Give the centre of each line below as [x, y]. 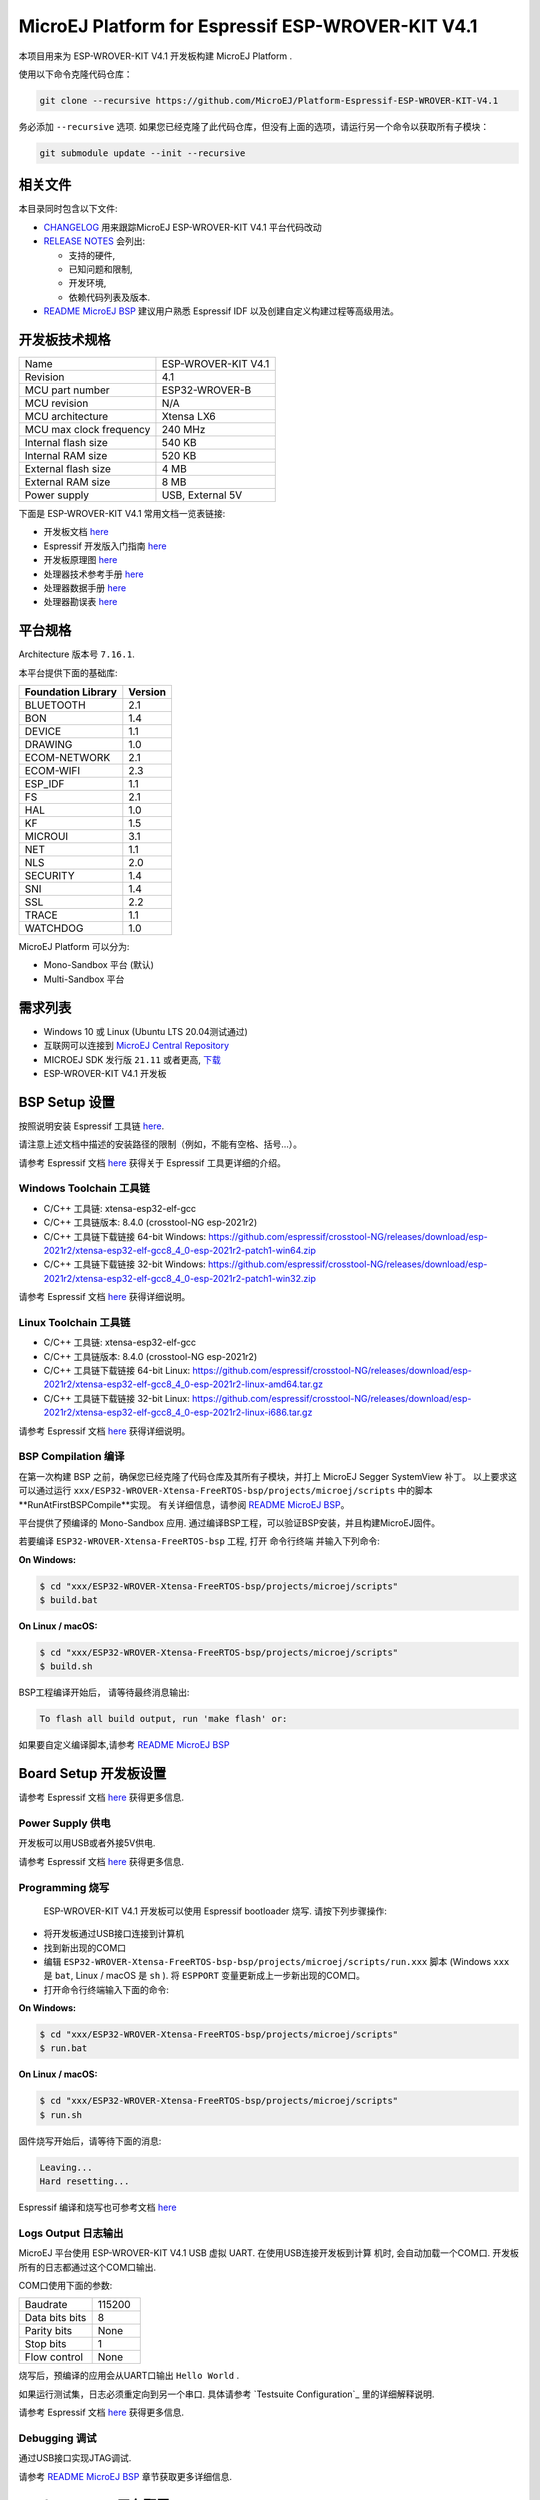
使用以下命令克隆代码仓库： [75, 74]
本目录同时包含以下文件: [68, 209]
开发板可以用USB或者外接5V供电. [87, 1843]
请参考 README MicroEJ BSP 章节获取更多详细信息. [125, 2476]
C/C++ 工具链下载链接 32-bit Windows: [125, 1264]
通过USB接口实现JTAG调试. [75, 2458]
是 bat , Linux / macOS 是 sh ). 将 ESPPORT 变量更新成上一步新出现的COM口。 [204, 1976]
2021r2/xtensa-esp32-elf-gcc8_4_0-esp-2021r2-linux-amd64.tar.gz [183, 1384]
